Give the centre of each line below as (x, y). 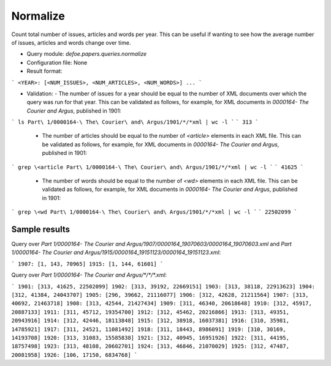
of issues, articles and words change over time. (71, 42)
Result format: (44, 71)
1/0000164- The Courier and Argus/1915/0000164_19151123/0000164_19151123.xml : (116, 252)
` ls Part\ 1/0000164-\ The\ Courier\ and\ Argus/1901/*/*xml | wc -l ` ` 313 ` (135, 122)
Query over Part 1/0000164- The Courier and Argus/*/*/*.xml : (89, 275)
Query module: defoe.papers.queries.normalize (87, 54)
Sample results (41, 229)
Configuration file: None (57, 62)
